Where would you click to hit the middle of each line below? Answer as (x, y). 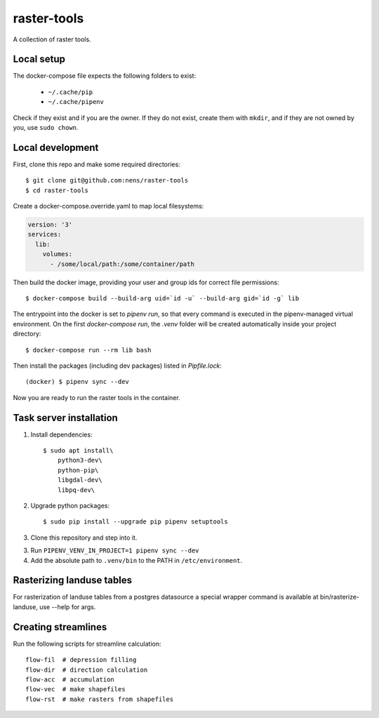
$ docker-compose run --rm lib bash (88, 350)
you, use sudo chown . (46, 128)
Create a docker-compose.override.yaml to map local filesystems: (108, 206)
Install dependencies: (61, 434)
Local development (56, 147)
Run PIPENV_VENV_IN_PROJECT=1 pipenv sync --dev (115, 550)
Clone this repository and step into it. (84, 538)
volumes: (58, 254)
